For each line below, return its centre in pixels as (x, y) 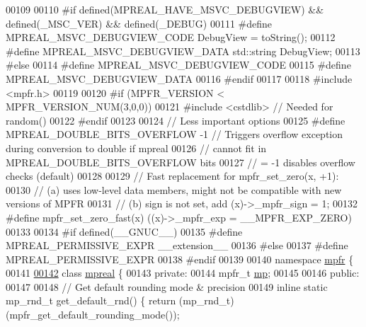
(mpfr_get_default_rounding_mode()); (93, 315)
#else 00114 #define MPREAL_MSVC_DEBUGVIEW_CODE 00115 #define (178, 65)
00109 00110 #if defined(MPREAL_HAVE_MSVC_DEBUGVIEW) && (165, 9)
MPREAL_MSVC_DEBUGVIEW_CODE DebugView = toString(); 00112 (171, 37)
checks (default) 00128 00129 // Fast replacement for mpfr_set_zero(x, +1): (172, 176)
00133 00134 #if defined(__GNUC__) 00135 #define (124, 231)
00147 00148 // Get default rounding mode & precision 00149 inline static (167, 286)
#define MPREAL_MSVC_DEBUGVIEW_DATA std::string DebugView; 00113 (183, 51)
